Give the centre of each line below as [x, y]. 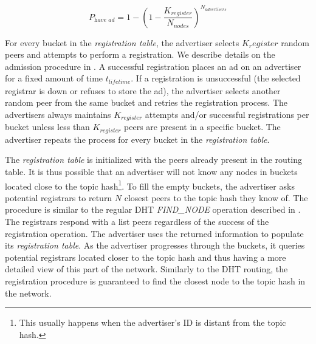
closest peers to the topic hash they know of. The [216, 197]
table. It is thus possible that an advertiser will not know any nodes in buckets [151, 172]
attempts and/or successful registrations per [227, 114]
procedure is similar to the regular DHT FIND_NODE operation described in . [153, 209]
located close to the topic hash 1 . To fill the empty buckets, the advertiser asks [150, 185]
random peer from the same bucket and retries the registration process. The [146, 102]
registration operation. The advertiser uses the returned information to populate [154, 233]
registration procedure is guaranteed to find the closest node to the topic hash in [155, 281]
